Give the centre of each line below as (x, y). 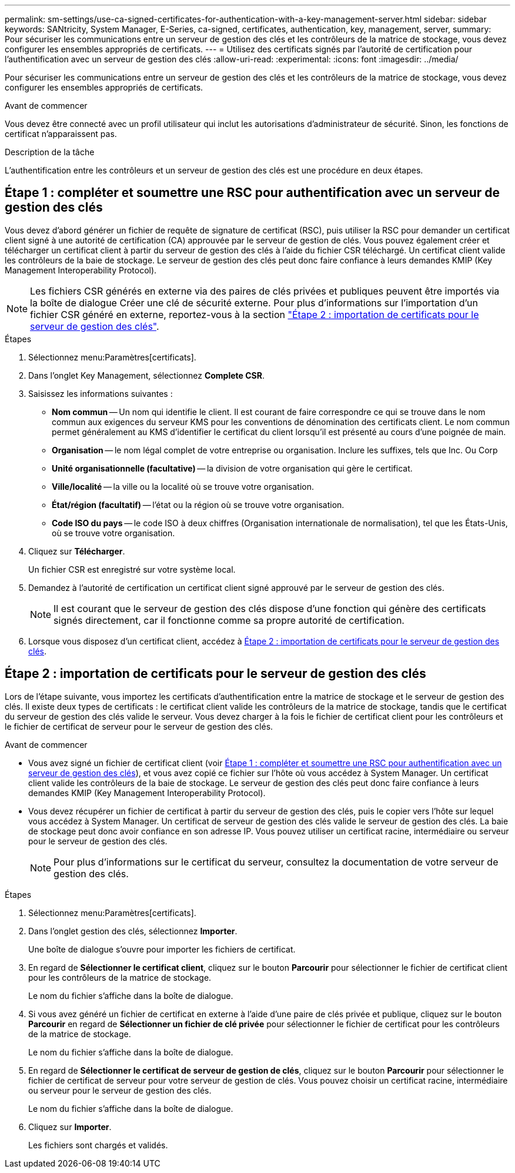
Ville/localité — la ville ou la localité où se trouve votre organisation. (183, 486)
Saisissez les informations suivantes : (101, 393)
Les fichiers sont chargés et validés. (98, 1145)
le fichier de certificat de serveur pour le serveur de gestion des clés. (139, 726)
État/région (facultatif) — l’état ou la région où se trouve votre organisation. (198, 504)
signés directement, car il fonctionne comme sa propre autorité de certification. (229, 620)
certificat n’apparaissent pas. (61, 134)
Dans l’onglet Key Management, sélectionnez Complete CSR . (146, 375)
